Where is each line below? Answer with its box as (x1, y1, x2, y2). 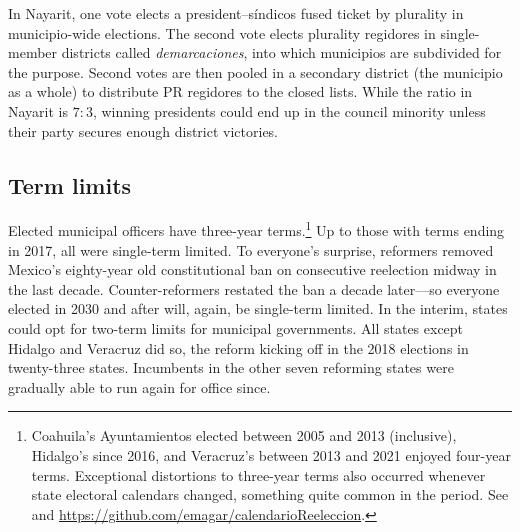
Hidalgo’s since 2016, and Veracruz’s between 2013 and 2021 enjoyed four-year (31, 444, 511, 465)
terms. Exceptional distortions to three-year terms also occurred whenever (31, 464, 486, 485)
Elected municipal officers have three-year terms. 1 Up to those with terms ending (8, 217, 505, 241)
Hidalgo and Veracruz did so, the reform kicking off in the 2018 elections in (8, 337, 469, 358)
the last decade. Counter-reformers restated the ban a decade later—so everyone (8, 278, 500, 299)
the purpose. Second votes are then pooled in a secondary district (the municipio (8, 61, 503, 82)
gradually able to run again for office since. (8, 376, 271, 397)
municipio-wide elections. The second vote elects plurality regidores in (8, 22, 436, 43)
